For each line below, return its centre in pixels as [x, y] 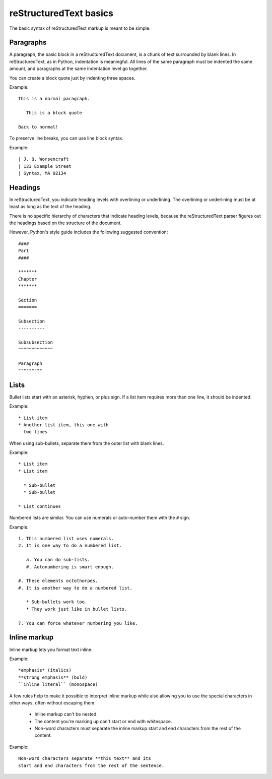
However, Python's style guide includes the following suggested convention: [89, 232]
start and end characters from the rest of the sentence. [91, 765]
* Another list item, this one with [63, 425]
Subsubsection [36, 342]
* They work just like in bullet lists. [77, 609]
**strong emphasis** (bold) [53, 677]
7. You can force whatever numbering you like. [78, 623]
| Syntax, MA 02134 [42, 173]
